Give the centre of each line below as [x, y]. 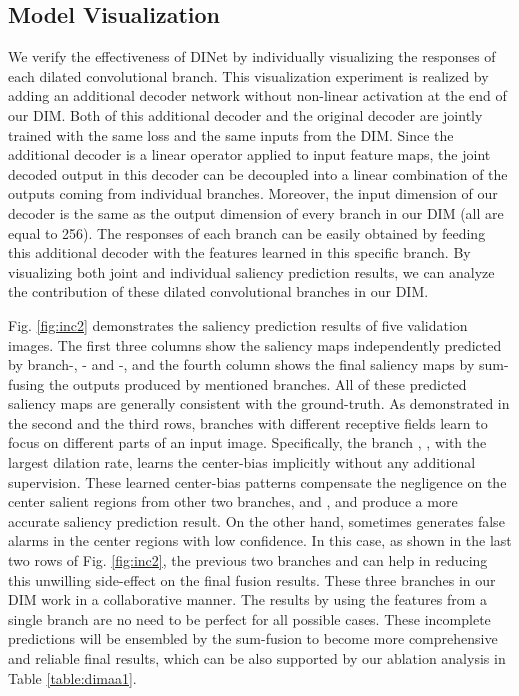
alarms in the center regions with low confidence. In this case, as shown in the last [260, 540]
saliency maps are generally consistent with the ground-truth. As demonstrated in [259, 403]
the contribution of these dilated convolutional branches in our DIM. [218, 291]
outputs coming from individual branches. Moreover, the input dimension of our [253, 193]
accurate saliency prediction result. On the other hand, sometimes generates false [256, 520]
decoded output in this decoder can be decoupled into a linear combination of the [258, 173]
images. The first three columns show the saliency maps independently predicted [255, 344]
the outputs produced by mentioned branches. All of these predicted [257, 383]
